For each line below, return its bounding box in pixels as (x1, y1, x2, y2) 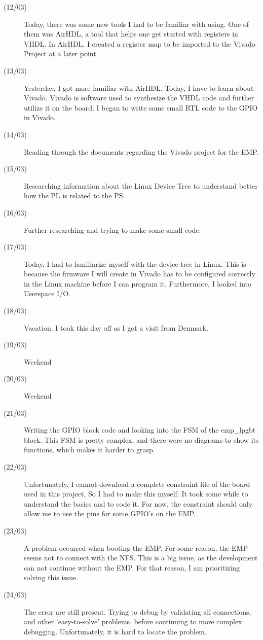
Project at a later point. (24, 48, 98, 59)
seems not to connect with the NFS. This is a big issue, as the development (24, 552, 258, 563)
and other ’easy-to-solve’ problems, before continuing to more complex (24, 616, 242, 627)
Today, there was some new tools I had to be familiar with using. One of (24, 18, 249, 29)
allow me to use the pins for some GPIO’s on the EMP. (24, 508, 196, 519)
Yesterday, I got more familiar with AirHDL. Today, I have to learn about (24, 82, 254, 93)
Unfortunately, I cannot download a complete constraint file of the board (24, 478, 250, 489)
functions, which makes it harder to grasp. (24, 444, 155, 455)
